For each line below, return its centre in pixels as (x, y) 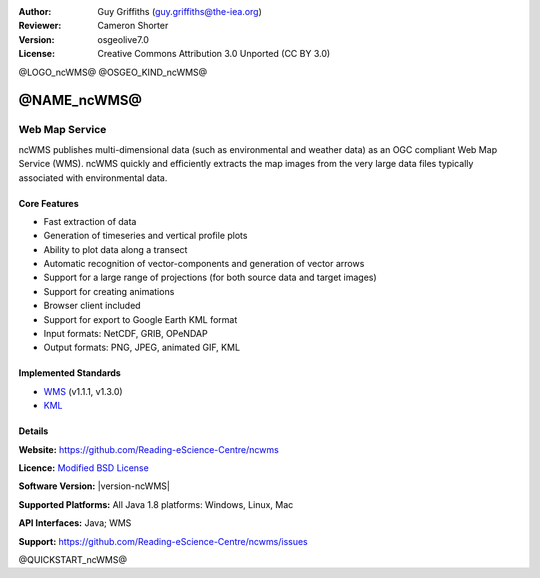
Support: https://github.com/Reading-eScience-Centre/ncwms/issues (163, 541)
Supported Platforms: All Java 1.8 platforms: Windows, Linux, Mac (156, 504)
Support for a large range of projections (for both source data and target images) (210, 277)
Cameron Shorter (133, 26)
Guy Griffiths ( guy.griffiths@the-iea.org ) (179, 11)
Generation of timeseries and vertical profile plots (145, 236)
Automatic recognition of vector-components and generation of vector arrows (204, 264)
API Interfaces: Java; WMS (75, 523)
